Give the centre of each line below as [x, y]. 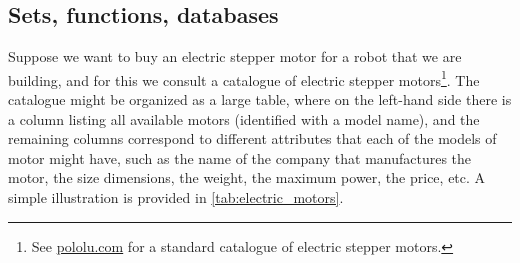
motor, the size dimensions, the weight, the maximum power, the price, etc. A [247, 177]
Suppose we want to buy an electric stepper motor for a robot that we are [235, 56]
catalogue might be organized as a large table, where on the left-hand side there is [260, 99]
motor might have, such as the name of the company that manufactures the [240, 157]
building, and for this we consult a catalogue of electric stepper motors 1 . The [244, 78]
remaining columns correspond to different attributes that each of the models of [252, 138]
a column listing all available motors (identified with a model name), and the [244, 118]
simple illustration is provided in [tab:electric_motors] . [176, 197]
